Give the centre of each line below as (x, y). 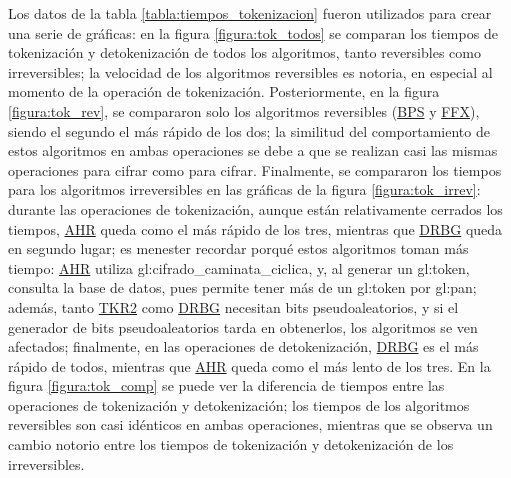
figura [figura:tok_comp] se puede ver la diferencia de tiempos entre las (226, 385)
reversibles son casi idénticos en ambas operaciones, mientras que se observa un (250, 424)
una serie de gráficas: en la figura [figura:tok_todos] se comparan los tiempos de (253, 32)
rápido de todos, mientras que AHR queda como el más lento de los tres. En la (249, 365)
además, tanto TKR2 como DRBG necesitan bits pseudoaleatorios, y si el (233, 306)
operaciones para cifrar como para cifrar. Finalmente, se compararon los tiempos (255, 169)
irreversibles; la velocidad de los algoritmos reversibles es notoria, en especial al (250, 71)
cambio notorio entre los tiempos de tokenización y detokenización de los (231, 444)
